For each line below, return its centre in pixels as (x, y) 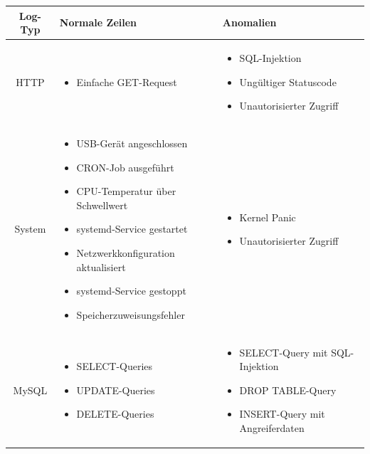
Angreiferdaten (272, 427)
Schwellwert (102, 205)
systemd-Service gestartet (132, 229)
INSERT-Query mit (282, 414)
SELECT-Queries (115, 366)
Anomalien (249, 22)
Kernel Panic (268, 217)
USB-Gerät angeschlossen (132, 143)
